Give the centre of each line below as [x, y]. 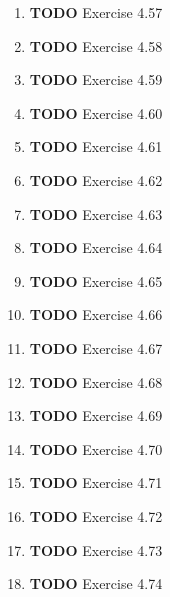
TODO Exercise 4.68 [96, 381]
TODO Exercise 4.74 [96, 583]
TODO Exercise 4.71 [96, 482]
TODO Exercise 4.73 [96, 549]
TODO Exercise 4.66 [96, 314]
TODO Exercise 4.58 [96, 45]
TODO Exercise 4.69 [96, 415]
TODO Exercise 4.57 [96, 12]
